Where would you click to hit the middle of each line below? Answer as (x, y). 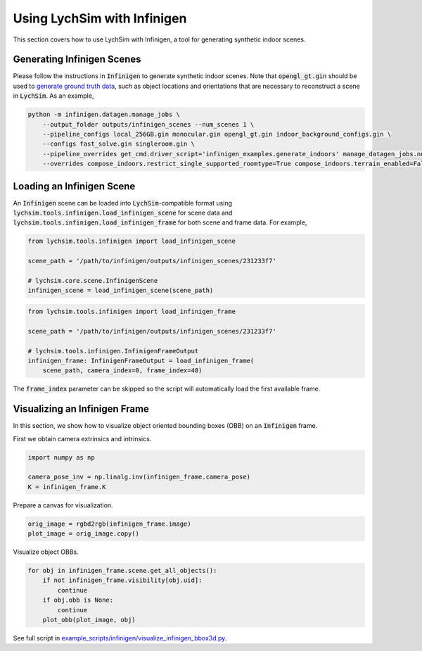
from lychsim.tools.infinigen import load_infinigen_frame (132, 311)
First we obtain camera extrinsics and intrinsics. (82, 438)
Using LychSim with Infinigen (100, 18)
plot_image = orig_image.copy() (84, 534)
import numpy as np (61, 457)
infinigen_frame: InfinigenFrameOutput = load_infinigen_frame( (141, 360)
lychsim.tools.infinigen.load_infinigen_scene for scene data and (123, 213)
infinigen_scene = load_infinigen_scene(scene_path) (121, 291)
